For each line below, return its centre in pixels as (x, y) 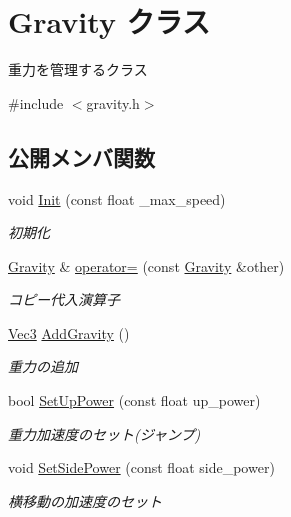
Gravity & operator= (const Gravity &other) (146, 265)
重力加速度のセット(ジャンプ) (104, 433)
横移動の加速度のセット (85, 500)
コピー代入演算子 (64, 299)
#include (36, 102)
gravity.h (113, 102)
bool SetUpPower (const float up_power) (134, 400)
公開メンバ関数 (81, 156)
